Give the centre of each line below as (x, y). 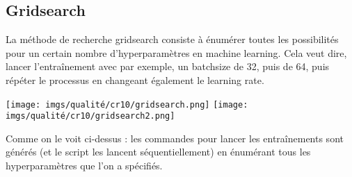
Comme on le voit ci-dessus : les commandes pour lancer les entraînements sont (175, 138)
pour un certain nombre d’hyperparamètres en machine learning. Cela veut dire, (176, 52)
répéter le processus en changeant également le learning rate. (135, 79)
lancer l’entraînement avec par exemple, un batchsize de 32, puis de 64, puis (168, 66)
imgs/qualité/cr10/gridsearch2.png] (90, 116)
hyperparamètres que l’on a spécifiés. (84, 166)
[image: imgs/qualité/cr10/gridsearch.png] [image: (127, 104)
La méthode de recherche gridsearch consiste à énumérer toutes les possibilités (172, 39)
